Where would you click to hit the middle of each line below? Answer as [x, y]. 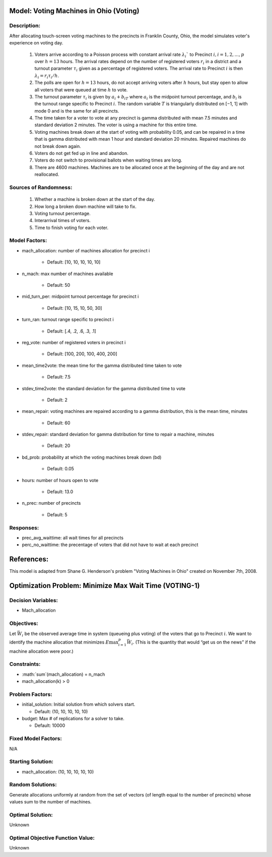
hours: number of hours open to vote [60, 480]
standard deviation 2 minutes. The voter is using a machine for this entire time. [116, 125]
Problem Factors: [31, 694]
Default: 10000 [50, 726]
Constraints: [25, 664]
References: [29, 559]
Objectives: [24, 623]
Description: [25, 26]
